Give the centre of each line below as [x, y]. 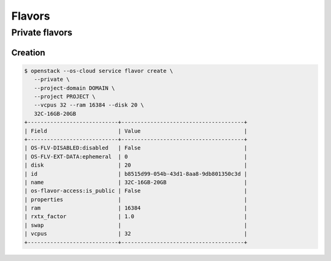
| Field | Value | [136, 131]
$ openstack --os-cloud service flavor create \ [99, 71]
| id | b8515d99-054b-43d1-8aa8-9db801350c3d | [136, 174]
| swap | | [136, 225]
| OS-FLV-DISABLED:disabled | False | [136, 148]
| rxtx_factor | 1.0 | [136, 217]
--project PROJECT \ [65, 96]
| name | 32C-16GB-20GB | [136, 182]
